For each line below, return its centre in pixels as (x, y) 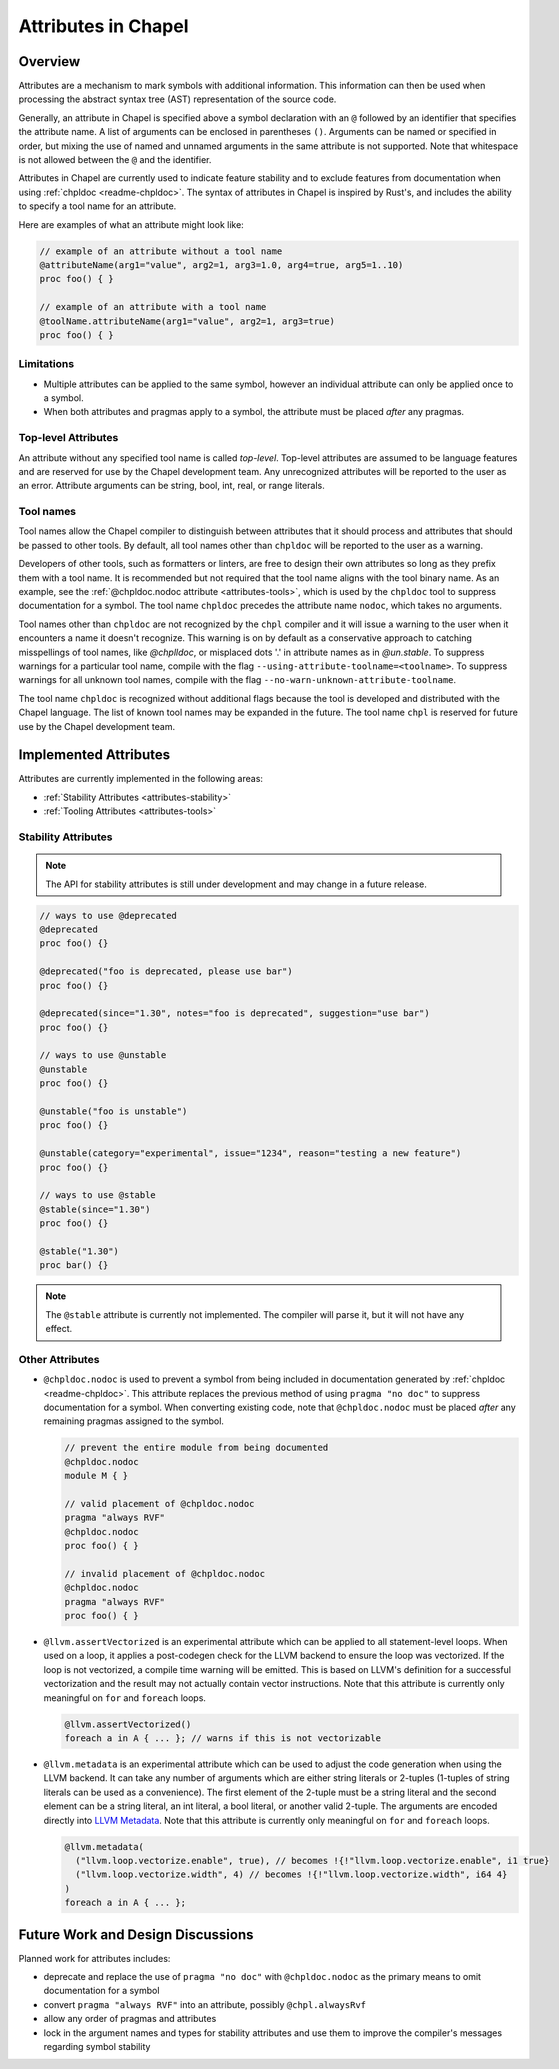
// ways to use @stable (98, 1195)
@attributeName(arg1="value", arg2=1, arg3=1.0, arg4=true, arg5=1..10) (221, 264)
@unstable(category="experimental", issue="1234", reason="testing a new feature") (250, 1153)
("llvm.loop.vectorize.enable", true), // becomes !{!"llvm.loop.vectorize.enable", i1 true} (312, 1860)
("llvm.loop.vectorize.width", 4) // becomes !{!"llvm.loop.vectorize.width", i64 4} (291, 1874)
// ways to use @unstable (103, 1055)
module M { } (96, 1476)
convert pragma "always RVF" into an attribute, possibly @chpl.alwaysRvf (205, 2004)
